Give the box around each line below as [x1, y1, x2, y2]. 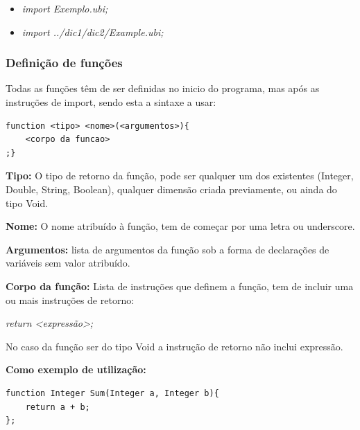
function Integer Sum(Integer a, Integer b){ [6, 388, 219, 398]
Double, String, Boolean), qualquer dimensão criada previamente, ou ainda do [6, 181, 337, 196]
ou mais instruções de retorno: [6, 292, 135, 307]
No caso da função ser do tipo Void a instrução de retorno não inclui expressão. [6, 339, 343, 353]
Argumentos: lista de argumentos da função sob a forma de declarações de [6, 242, 329, 256]
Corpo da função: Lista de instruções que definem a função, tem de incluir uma [6, 278, 354, 293]
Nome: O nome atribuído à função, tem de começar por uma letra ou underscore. [6, 219, 355, 233]
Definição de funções [6, 54, 123, 71]
